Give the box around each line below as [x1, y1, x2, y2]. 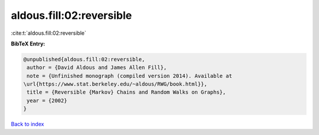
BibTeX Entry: [11, 40, 45, 47]
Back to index [11, 121, 44, 128]
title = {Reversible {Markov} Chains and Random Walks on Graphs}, [27, 89, 226, 96]
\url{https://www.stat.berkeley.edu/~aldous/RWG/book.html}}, [23, 81, 207, 88]
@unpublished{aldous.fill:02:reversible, [23, 56, 145, 62]
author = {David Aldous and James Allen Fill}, [27, 64, 167, 71]
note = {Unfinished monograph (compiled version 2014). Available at [27, 73, 233, 79]
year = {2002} [27, 97, 67, 104]
